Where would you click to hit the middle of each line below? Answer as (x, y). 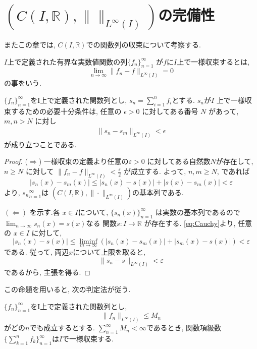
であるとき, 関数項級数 (184, 328)
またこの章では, (30, 44)
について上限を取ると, (109, 251)
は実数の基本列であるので (198, 212)
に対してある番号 (170, 111)
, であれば (233, 171)
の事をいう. (23, 83)
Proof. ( (16, 161)
